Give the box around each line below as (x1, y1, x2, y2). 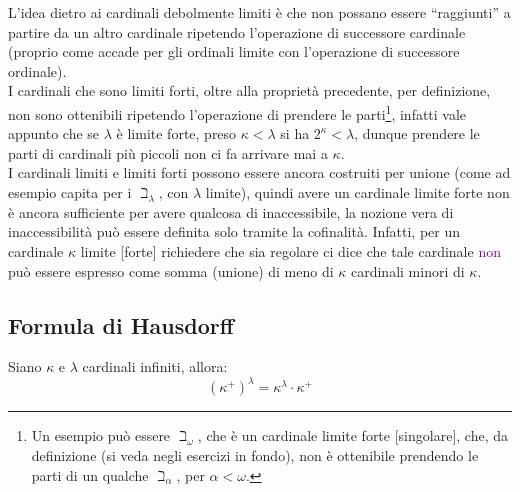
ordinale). (8, 60, 67, 81)
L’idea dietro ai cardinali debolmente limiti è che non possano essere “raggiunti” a (8, 2, 511, 22)
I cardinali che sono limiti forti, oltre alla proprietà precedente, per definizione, (8, 80, 491, 101)
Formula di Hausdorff (8, 309, 234, 340)
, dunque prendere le (354, 123, 480, 144)
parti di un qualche (31, 464, 149, 485)
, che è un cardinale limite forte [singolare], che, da (197, 425, 508, 446)
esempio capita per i (8, 182, 132, 202)
